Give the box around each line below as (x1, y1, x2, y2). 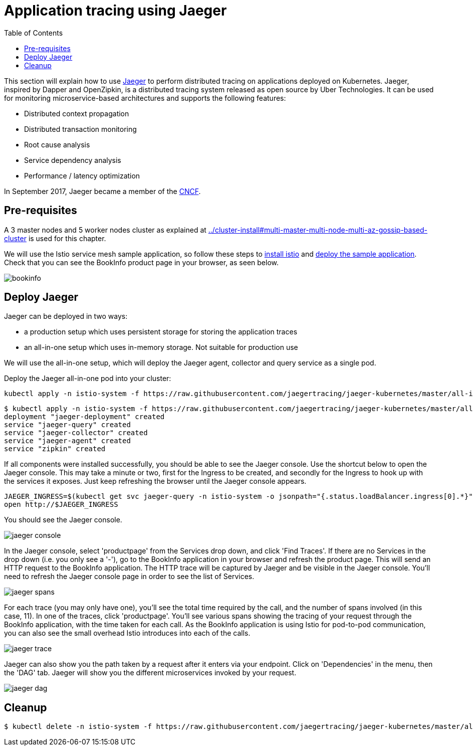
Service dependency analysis (24, 155, 121, 164)
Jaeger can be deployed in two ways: (4, 312, 128, 321)
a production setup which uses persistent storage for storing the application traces (24, 327, 298, 336)
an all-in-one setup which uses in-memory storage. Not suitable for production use (24, 343, 298, 352)
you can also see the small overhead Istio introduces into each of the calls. (4, 629, 251, 638)
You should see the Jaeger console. (4, 515, 122, 524)
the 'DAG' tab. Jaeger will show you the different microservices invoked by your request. (4, 668, 297, 677)
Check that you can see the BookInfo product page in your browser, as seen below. (4, 258, 279, 267)
